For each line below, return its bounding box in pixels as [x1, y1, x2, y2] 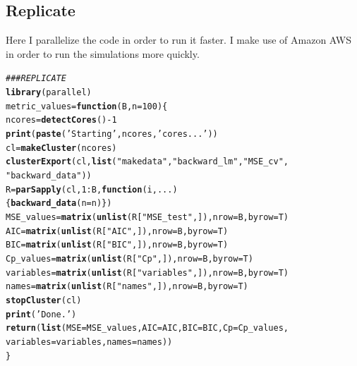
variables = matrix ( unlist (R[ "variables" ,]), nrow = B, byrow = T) [6, 267, 289, 278]
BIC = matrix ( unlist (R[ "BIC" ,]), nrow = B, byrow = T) [6, 240, 229, 250]
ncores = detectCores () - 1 [6, 115, 117, 126]
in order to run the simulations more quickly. [6, 46, 200, 61]
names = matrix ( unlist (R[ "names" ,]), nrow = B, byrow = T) [6, 281, 248, 292]
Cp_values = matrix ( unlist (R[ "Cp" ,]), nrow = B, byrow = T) [6, 253, 253, 264]
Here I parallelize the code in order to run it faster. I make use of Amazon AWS [6, 32, 351, 47]
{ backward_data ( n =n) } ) [6, 198, 112, 209]
